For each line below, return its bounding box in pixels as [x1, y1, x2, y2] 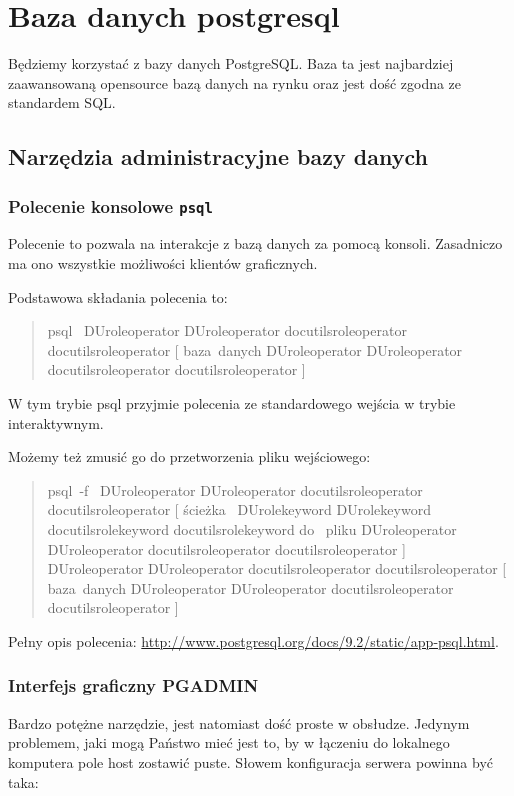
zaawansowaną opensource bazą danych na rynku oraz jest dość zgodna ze [8, 72, 462, 93]
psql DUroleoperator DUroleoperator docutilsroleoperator [47, 320, 407, 341]
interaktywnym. [8, 412, 104, 433]
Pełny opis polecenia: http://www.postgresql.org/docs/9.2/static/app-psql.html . [8, 630, 499, 651]
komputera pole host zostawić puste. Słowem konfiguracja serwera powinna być [8, 751, 494, 772]
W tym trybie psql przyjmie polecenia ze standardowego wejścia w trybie [8, 393, 456, 414]
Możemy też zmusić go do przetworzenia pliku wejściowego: [8, 446, 371, 467]
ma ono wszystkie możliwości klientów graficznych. [8, 253, 318, 274]
